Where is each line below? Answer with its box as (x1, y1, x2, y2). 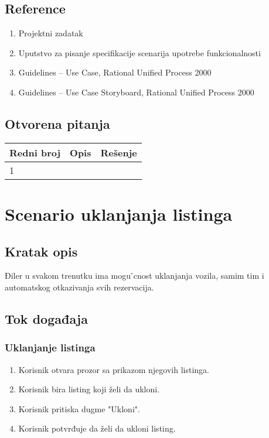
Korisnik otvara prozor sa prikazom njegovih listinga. (18, 363, 209, 375)
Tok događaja (5, 309, 88, 327)
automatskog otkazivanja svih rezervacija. (5, 280, 154, 293)
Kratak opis (5, 242, 78, 260)
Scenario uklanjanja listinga (5, 201, 233, 225)
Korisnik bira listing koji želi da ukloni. (18, 383, 160, 395)
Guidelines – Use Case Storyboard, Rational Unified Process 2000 (18, 85, 254, 98)
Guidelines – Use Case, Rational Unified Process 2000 (18, 66, 212, 78)
